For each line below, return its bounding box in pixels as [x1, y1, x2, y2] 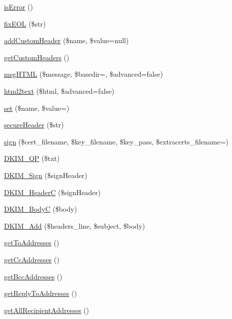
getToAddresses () [4, 237, 59, 248]
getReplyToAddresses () [4, 288, 77, 298]
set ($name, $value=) [4, 102, 69, 113]
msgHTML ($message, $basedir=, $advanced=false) [4, 69, 163, 79]
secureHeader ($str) [4, 119, 64, 130]
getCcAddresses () [4, 254, 59, 264]
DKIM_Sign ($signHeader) [4, 170, 87, 180]
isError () [4, 2, 33, 12]
